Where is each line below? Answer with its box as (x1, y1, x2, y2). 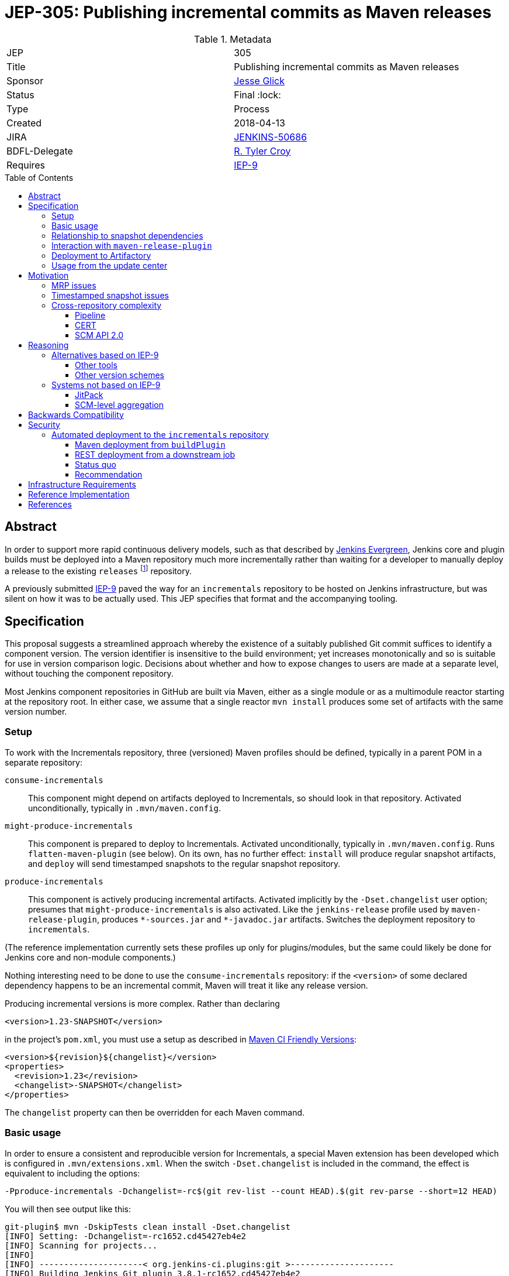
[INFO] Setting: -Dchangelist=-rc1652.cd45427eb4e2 (5, 1231, 247, 1241)
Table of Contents (5, 172, 74, 183)
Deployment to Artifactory (51, 250, 151, 260)
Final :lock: (234, 88, 281, 101)
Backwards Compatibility (28, 409, 124, 420)
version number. (5, 706, 67, 717)
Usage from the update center (51, 260, 168, 270)
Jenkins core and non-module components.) (5, 952, 176, 962)
